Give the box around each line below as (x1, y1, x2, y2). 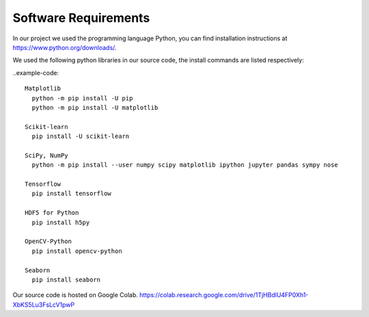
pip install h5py (31, 219, 90, 226)
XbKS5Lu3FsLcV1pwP (12, 301, 75, 309)
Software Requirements (12, 10, 150, 25)
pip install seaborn (31, 275, 101, 284)
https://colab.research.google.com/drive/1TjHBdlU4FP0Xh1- (139, 291, 309, 299)
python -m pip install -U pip (31, 94, 133, 102)
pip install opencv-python (31, 247, 122, 255)
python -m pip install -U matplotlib (31, 103, 159, 111)
